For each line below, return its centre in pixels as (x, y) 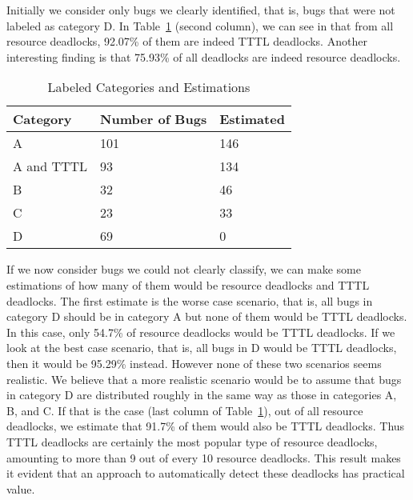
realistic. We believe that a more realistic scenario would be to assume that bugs (204, 379)
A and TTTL (50, 166)
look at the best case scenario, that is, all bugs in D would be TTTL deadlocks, (202, 348)
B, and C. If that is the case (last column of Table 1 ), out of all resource (185, 410)
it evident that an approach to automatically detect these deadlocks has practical (206, 473)
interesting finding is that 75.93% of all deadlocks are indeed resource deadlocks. (204, 56)
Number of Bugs (154, 119)
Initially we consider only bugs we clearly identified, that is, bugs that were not (201, 10)
